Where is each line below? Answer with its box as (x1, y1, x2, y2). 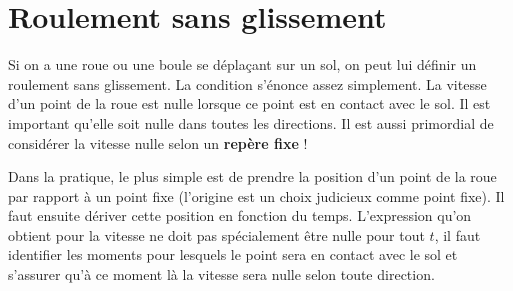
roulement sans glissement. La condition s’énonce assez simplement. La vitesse (8, 73, 487, 94)
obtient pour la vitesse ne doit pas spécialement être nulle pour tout (8, 224, 425, 245)
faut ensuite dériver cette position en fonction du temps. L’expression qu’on (8, 205, 472, 226)
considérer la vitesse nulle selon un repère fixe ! (8, 132, 308, 153)
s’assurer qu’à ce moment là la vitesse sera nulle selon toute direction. (8, 264, 435, 285)
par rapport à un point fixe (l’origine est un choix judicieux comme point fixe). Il (8, 185, 505, 206)
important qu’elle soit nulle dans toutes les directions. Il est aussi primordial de (8, 112, 494, 133)
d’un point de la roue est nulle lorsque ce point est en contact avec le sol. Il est (8, 93, 491, 114)
